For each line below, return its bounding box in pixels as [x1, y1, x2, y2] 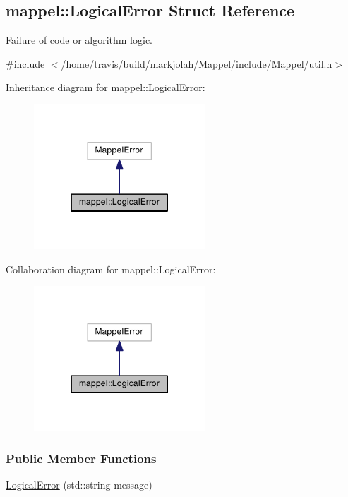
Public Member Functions [6, 449, 157, 467]
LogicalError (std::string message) [6, 477, 152, 491]
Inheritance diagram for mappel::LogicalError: [6, 80, 205, 95]
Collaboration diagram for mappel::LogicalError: [6, 261, 216, 276]
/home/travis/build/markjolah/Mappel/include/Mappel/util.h [61, 56, 332, 71]
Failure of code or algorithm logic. [6, 32, 152, 47]
